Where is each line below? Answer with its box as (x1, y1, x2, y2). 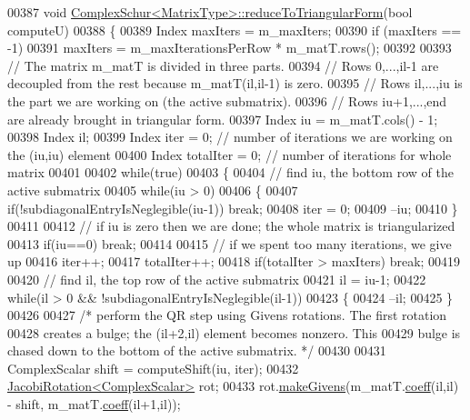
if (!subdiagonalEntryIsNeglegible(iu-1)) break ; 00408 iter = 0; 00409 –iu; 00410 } (7, 198, 458, 217)
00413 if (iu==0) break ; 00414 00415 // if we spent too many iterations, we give (7, 234, 452, 253)
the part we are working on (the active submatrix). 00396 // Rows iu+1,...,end (7, 91, 447, 110)
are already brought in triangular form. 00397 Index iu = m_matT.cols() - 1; (7, 109, 438, 128)
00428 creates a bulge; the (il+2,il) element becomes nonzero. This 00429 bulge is (7, 323, 461, 342)
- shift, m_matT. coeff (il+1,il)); (7, 395, 181, 414)
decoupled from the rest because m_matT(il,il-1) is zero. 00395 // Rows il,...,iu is (7, 74, 463, 93)
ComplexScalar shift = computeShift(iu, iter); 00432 (7, 358, 299, 377)
